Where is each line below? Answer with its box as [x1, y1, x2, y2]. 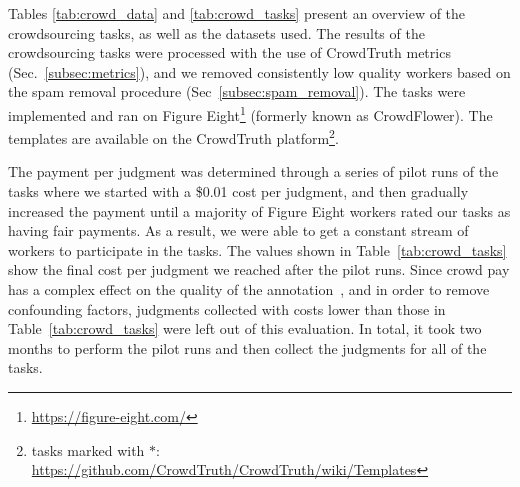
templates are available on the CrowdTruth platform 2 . [8, 125, 339, 148]
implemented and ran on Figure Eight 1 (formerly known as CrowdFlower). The [8, 101, 493, 125]
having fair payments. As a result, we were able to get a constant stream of [8, 220, 469, 241]
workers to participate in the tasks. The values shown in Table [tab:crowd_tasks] [8, 239, 507, 260]
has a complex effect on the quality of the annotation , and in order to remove [8, 279, 490, 300]
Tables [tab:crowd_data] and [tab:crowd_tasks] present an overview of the [8, 3, 466, 23]
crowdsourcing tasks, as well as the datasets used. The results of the [8, 22, 425, 43]
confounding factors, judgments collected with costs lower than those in [8, 298, 446, 319]
